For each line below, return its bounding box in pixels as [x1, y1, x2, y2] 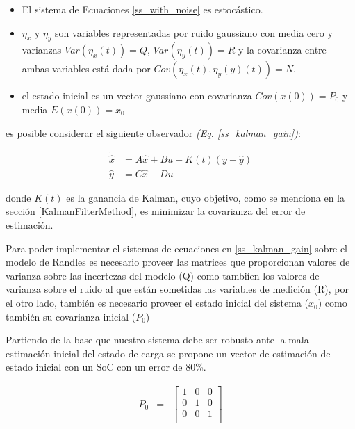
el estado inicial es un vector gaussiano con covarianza [22, 88, 252, 103]
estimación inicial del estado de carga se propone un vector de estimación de [6, 346, 331, 360]
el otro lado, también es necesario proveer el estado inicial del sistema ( [6, 296, 309, 310]
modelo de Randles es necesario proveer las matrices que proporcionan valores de [6, 254, 350, 269]
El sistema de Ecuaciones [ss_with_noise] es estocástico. [22, 2, 263, 16]
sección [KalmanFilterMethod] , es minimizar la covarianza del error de [6, 204, 306, 218]
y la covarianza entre [238, 42, 327, 57]
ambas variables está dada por [22, 61, 151, 76]
